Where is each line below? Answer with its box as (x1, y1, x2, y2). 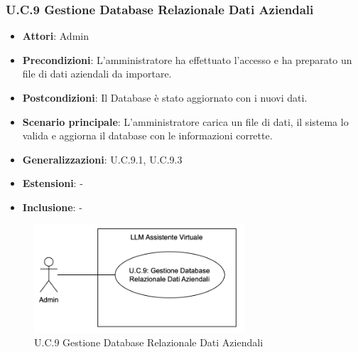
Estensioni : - (22, 176, 83, 191)
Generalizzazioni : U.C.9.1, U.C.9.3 (22, 151, 183, 166)
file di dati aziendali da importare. (22, 66, 172, 81)
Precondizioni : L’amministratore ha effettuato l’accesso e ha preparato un (22, 52, 352, 67)
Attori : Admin (22, 28, 89, 43)
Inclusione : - (22, 199, 82, 214)
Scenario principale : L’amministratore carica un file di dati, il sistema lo (22, 114, 349, 129)
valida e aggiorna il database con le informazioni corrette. (22, 128, 273, 143)
